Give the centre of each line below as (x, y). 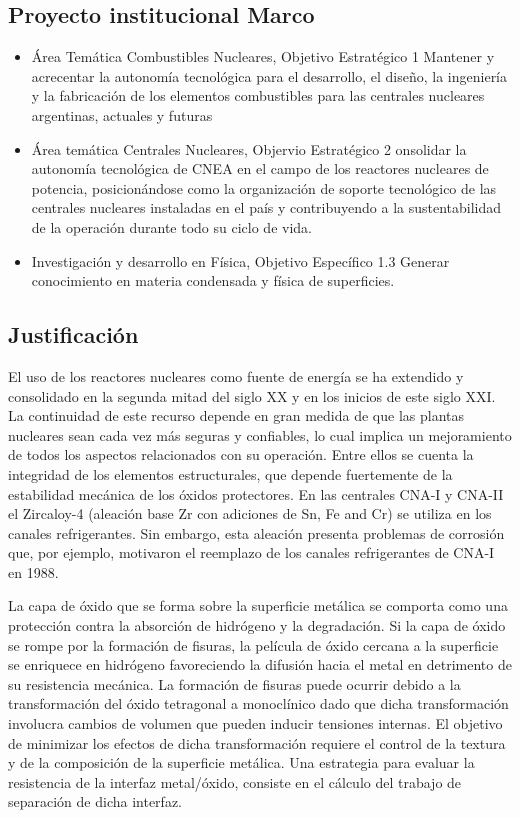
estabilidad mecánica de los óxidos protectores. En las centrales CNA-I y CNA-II (256, 493)
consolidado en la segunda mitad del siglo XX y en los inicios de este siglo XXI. (252, 395)
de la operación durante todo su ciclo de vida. (171, 226)
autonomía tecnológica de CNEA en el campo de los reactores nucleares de (260, 168)
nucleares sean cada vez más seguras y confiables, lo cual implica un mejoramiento (260, 434)
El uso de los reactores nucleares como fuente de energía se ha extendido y (236, 375)
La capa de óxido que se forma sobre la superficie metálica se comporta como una (258, 605)
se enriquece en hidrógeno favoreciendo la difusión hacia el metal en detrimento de (260, 664)
